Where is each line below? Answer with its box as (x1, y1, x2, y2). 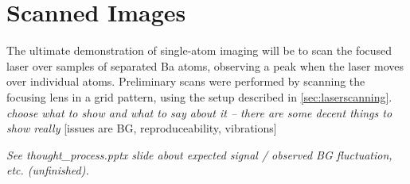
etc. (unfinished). (6, 162, 89, 178)
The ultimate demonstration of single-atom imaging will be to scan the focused (6, 42, 392, 59)
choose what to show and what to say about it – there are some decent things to (6, 104, 392, 121)
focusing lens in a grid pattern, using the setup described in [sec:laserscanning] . (6, 88, 392, 105)
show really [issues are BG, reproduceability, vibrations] (6, 120, 277, 136)
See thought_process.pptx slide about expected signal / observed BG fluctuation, (6, 146, 392, 163)
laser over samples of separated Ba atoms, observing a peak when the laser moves (6, 57, 404, 74)
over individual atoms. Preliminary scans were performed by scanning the (6, 73, 365, 90)
